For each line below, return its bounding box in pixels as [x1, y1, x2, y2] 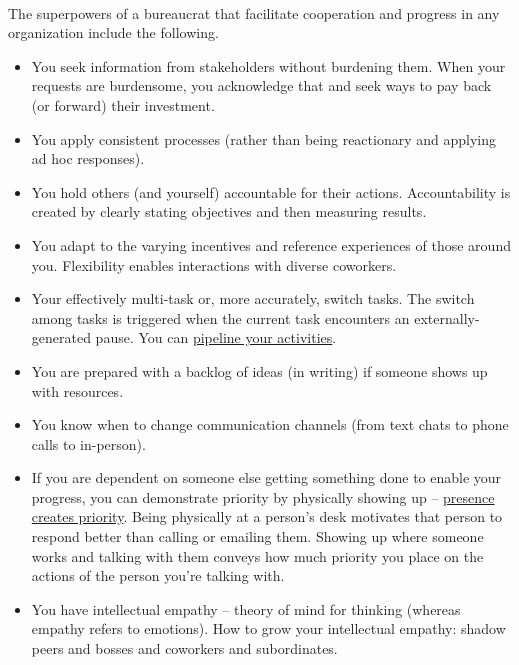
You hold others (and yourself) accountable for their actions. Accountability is [31, 181, 511, 202]
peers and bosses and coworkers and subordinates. [31, 638, 338, 659]
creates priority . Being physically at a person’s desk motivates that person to [31, 506, 503, 527]
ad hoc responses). [31, 148, 145, 169]
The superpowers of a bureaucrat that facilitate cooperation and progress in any [8, 2, 500, 23]
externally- [414, 307, 480, 328]
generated [31, 327, 91, 348]
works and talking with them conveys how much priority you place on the [31, 545, 484, 566]
